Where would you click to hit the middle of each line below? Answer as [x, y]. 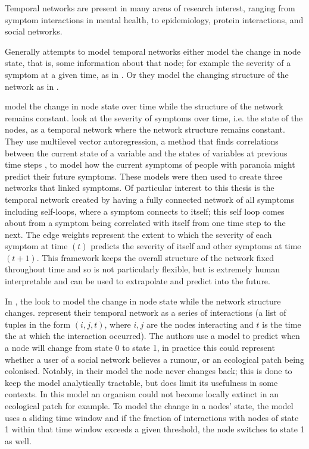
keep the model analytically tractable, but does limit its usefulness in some [141, 382]
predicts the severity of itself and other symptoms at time [196, 246]
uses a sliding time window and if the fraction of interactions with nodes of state [152, 417]
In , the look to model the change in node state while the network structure [143, 301]
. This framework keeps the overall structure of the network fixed [155, 257]
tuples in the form [38, 324]
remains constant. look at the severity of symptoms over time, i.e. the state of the [154, 117]
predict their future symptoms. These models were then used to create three [144, 176]
